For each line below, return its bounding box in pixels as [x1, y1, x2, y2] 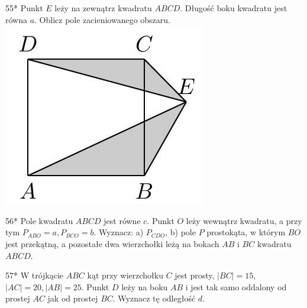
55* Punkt [5, 2, 43, 14]
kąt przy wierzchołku [87, 269, 163, 281]
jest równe [104, 214, 141, 226]
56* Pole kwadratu [5, 214, 73, 226]
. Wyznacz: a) [93, 226, 144, 238]
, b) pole [165, 226, 196, 238]
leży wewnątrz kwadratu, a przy [186, 214, 302, 226]
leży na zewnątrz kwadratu [54, 2, 152, 14]
